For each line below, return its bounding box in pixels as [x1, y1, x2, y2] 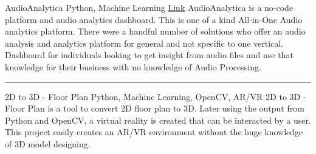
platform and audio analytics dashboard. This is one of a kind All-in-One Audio [5, 13, 303, 25]
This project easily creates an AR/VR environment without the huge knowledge [5, 126, 303, 138]
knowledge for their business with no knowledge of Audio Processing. [5, 60, 261, 73]
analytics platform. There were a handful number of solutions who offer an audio [5, 25, 306, 38]
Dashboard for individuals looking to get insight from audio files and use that [5, 49, 294, 61]
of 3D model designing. [5, 137, 91, 150]
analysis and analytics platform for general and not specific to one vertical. [5, 36, 284, 49]
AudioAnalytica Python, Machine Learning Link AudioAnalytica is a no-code [5, 1, 294, 13]
